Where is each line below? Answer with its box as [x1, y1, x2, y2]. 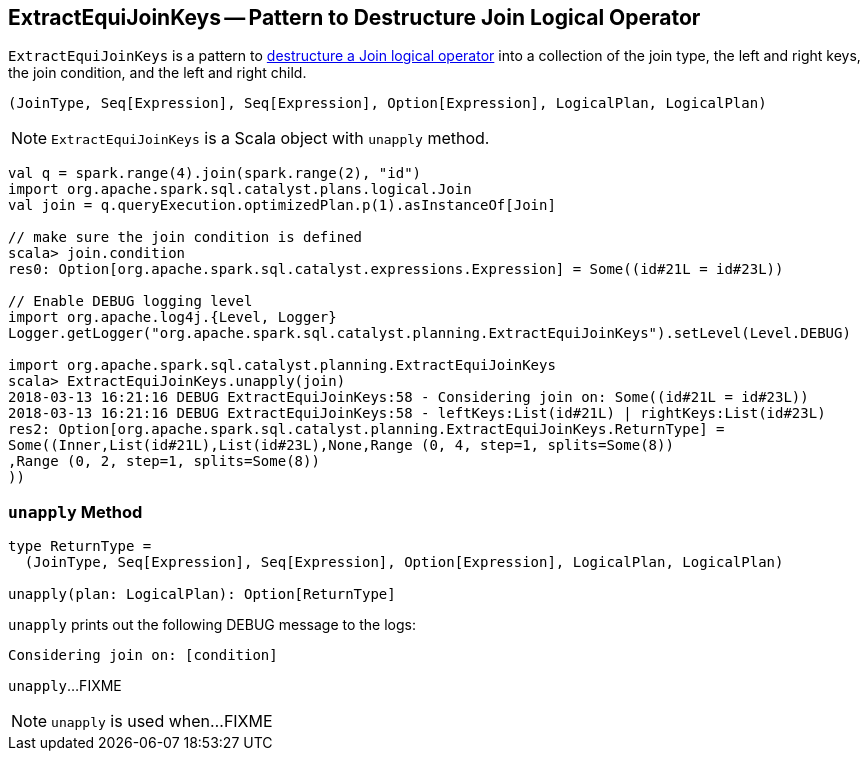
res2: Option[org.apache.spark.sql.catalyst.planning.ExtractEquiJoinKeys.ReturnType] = [8, 421, 725, 438]
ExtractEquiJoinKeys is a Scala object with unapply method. [51, 128, 490, 149]
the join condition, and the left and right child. [8, 64, 307, 82]
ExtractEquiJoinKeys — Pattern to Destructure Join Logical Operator [8, 5, 701, 30]
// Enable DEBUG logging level [8, 293, 253, 310]
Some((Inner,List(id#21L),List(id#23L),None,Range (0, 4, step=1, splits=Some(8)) [8, 437, 674, 454]
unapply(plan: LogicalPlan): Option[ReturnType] [8, 586, 396, 603]
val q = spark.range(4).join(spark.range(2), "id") [8, 165, 422, 182]
